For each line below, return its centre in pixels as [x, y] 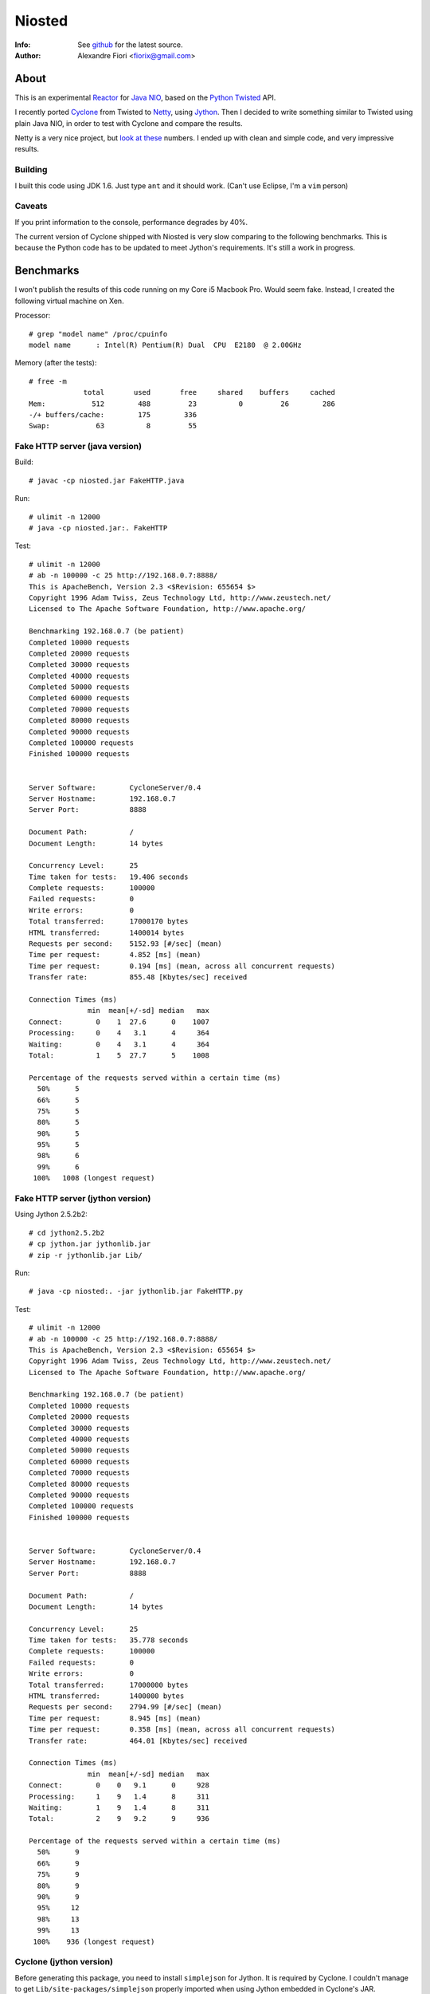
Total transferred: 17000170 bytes [109, 922]
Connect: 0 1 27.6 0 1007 [119, 1022]
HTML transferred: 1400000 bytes [107, 1696]
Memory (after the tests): [56, 363]
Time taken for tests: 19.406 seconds [109, 877]
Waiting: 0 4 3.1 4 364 [119, 1044]
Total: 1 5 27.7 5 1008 [119, 1055]
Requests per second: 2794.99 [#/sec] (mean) [125, 1707]
